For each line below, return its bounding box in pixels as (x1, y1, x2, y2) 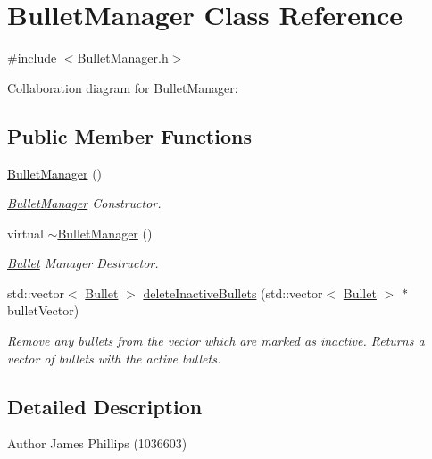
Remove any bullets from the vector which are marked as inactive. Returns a (7, 331, 425, 350)
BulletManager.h (77, 48, 169, 67)
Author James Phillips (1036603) (7, 434, 187, 453)
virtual (7, 223, 44, 242)
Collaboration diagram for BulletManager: (7, 78, 238, 96)
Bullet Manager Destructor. (7, 254, 159, 272)
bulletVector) (7, 301, 79, 320)
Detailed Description (7, 392, 203, 420)
